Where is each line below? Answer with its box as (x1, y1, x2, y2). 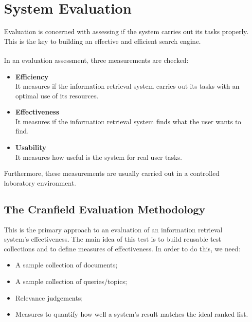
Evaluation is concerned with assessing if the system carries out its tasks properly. (4, 26, 249, 37)
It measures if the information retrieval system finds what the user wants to (15, 116, 241, 126)
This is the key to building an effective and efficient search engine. (4, 36, 201, 46)
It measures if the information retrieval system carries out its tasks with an (15, 81, 240, 91)
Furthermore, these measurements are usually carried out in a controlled (4, 168, 219, 178)
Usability (15, 142, 47, 152)
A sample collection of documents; (15, 260, 118, 270)
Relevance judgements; (15, 292, 83, 303)
